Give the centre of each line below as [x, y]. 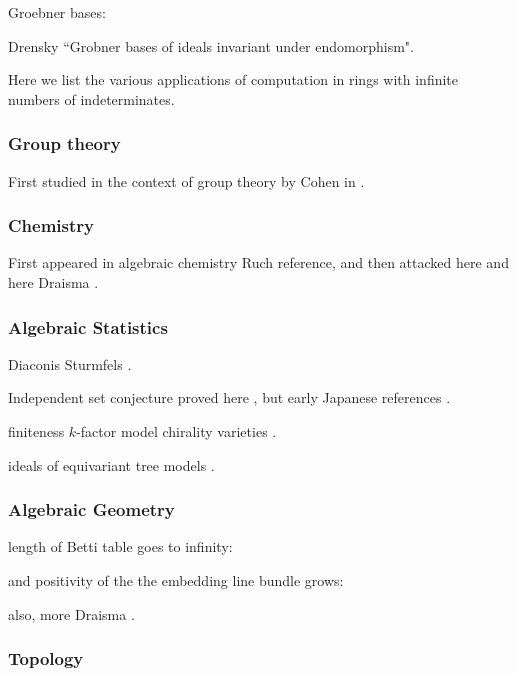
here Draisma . [53, 282]
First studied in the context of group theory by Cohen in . [186, 180]
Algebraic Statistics [88, 326]
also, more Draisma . [71, 613]
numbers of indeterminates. [91, 98]
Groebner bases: [57, 12]
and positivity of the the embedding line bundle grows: [176, 580]
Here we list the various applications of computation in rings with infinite [233, 79]
